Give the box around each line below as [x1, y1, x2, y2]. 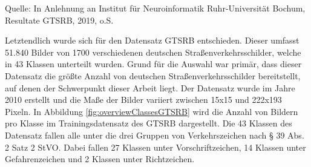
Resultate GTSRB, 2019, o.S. [5, 13, 114, 26]
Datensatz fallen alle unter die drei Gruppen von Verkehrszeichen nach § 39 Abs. [5, 128, 304, 141]
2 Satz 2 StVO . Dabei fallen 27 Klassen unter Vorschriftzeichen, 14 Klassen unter [5, 140, 306, 153]
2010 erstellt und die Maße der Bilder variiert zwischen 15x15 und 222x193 [5, 93, 282, 106]
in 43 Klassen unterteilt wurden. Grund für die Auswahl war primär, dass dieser [5, 57, 302, 70]
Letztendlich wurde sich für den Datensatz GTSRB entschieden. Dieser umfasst [5, 34, 300, 47]
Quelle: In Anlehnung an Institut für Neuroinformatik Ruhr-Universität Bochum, [5, 2, 306, 14]
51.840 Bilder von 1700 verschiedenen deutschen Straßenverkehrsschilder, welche [5, 45, 301, 58]
